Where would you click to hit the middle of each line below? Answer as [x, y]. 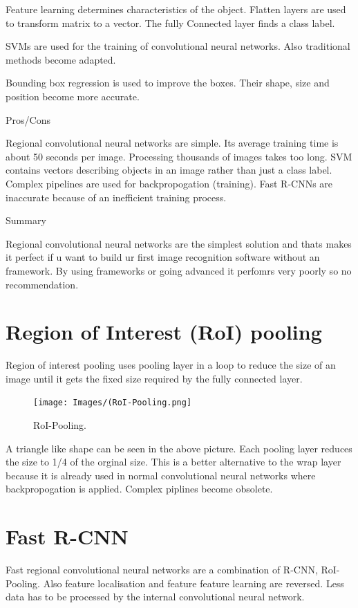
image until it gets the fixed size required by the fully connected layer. [154, 378]
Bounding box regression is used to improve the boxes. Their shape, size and [168, 83]
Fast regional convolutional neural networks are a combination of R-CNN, [162, 570]
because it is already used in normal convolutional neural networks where [161, 475]
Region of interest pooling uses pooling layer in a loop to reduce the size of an [171, 365]
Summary [26, 220]
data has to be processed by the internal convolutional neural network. [155, 597]
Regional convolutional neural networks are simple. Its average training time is [172, 143]
